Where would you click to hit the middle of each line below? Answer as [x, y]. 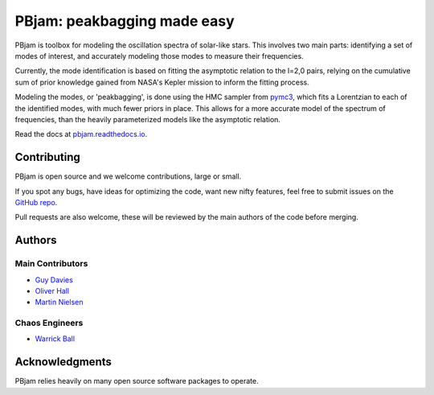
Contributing [47, 157]
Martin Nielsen [59, 302]
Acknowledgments [63, 362]
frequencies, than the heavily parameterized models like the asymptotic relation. [148, 119]
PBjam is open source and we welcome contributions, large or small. [128, 176]
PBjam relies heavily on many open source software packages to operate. [137, 381]
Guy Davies [54, 280]
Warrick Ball [55, 339]
